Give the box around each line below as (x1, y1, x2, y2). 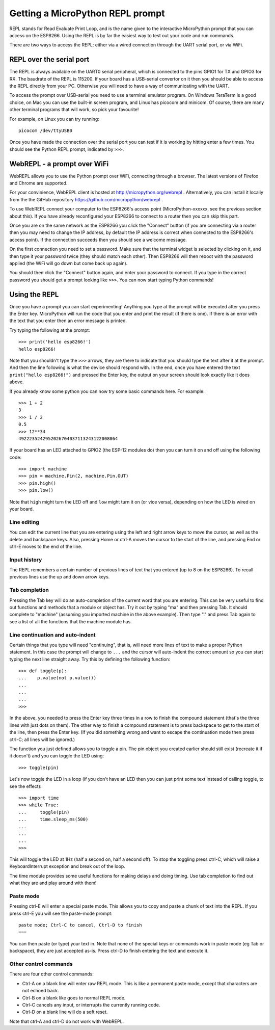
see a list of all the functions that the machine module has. (9, 618, 132, 624)
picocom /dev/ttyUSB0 (18, 127, 72, 134)
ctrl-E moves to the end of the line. (9, 543, 82, 549)
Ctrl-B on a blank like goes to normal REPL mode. (22, 994, 126, 1001)
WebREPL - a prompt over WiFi (9, 160, 109, 168)
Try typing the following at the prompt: (9, 327, 90, 333)
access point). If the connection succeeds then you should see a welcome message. (9, 236, 187, 243)
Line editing (9, 518, 39, 525)
